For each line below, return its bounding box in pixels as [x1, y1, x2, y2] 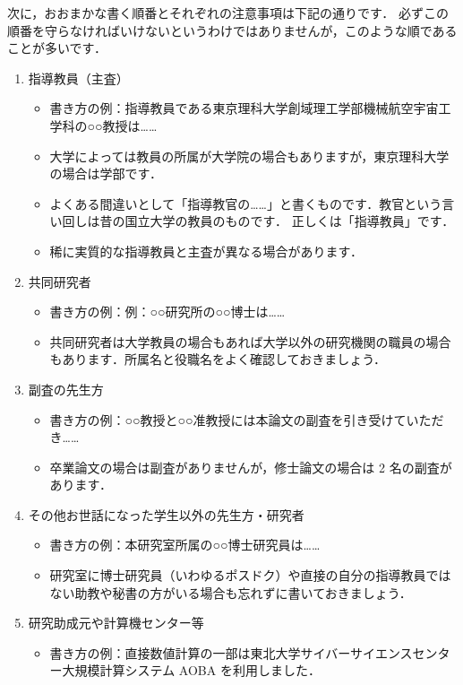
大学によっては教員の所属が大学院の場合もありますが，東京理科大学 [49, 146, 450, 165]
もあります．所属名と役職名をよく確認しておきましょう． [49, 350, 387, 369]
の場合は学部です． [49, 164, 163, 183]
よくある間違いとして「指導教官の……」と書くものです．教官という [49, 194, 442, 212]
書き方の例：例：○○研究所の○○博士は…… [49, 302, 286, 321]
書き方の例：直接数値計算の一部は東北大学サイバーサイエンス [49, 643, 413, 662]
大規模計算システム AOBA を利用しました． [62, 661, 321, 680]
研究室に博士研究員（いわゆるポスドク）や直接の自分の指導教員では [49, 566, 451, 585]
